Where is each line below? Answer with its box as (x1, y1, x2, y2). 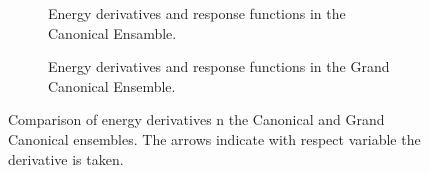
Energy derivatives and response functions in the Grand (48, 56, 390, 77)
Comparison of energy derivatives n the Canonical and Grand (8, 109, 385, 130)
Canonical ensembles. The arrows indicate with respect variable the (8, 128, 421, 149)
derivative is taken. (8, 148, 124, 169)
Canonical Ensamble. (48, 22, 177, 43)
